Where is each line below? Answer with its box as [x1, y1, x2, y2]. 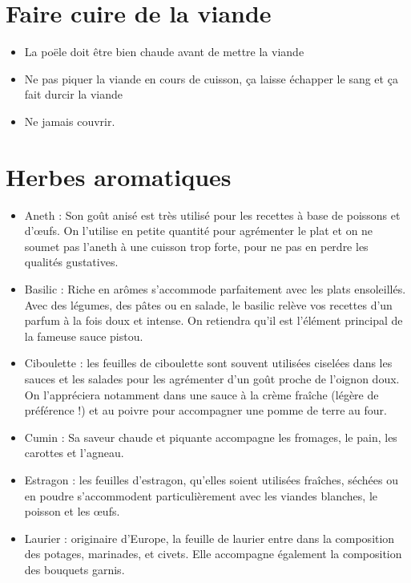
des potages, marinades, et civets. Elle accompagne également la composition [24, 545, 402, 562]
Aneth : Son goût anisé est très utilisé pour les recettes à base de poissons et [24, 206, 401, 223]
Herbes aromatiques [6, 160, 232, 192]
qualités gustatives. [24, 253, 119, 270]
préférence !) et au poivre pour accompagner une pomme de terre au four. [24, 402, 387, 419]
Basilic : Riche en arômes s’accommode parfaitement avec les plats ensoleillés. [24, 281, 406, 297]
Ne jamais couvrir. [24, 112, 115, 129]
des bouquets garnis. [24, 561, 125, 577]
